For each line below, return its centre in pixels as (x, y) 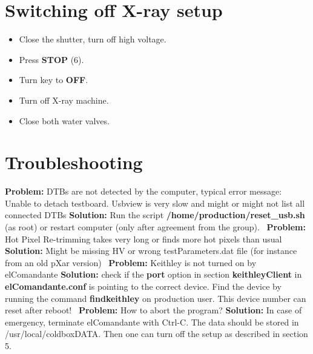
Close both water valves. (64, 120)
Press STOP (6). (51, 59)
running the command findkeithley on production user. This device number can (156, 298)
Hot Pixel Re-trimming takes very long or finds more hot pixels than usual (143, 239)
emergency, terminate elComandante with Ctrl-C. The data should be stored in (152, 322)
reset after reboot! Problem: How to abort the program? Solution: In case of (153, 310)
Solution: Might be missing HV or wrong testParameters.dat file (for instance (151, 251)
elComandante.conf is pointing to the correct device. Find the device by (143, 286)
